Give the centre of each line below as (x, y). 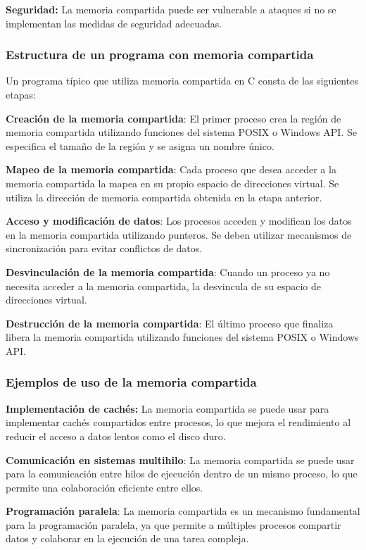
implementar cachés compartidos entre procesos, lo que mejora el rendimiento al (178, 422)
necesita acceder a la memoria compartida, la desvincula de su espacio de (163, 286)
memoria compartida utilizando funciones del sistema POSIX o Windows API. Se (181, 132)
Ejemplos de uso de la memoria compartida (131, 382)
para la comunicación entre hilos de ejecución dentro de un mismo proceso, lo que (182, 474)
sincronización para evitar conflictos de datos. (104, 248)
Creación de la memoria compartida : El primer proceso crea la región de (173, 118)
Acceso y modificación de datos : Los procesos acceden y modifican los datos (179, 221)
